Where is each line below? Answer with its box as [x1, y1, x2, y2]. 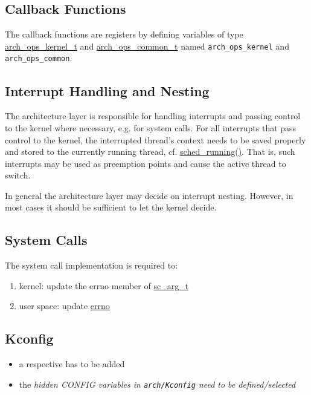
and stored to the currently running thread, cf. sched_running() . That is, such [5, 145, 295, 158]
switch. [5, 169, 31, 181]
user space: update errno [19, 299, 110, 312]
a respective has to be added [19, 357, 125, 370]
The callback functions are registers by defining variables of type [5, 28, 243, 41]
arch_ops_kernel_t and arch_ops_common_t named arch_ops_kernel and [5, 39, 289, 52]
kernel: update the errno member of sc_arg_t [19, 279, 189, 292]
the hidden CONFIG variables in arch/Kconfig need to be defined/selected [19, 377, 296, 390]
